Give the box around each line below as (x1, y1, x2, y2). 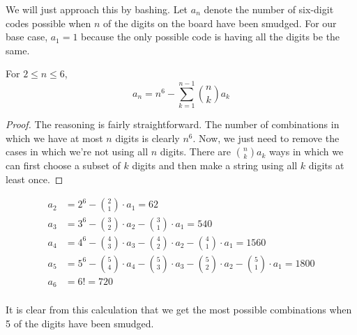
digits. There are (160, 144, 231, 159)
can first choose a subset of (6, 158, 121, 173)
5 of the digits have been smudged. (6, 315, 154, 330)
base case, (6, 29, 48, 44)
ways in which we (269, 144, 344, 159)
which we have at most (6, 130, 103, 145)
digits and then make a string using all (132, 158, 298, 173)
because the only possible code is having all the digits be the (81, 29, 340, 44)
